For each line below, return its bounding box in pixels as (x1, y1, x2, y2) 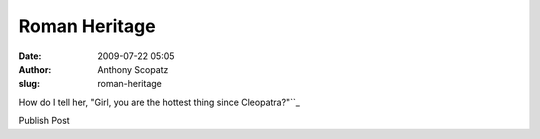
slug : (18, 78, 40, 90)
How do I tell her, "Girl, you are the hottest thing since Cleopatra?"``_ (18, 96, 300, 108)
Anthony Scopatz (97, 63, 169, 75)
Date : (18, 50, 42, 62)
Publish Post (18, 115, 70, 127)
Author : (18, 63, 52, 75)
